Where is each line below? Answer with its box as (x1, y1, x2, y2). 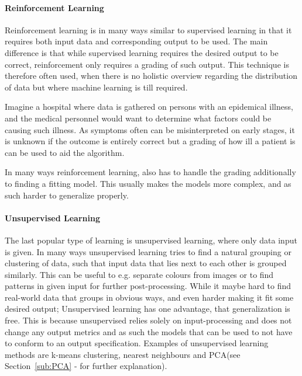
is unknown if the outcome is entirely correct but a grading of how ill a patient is (5, 135, 296, 147)
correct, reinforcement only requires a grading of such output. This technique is (5, 58, 289, 70)
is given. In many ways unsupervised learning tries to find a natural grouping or (5, 245, 291, 257)
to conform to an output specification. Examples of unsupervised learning (5, 337, 269, 349)
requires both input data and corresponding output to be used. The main (5, 35, 268, 47)
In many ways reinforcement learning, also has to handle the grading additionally (5, 166, 296, 178)
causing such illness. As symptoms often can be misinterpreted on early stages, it (5, 123, 295, 135)
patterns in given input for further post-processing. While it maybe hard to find (5, 280, 291, 292)
